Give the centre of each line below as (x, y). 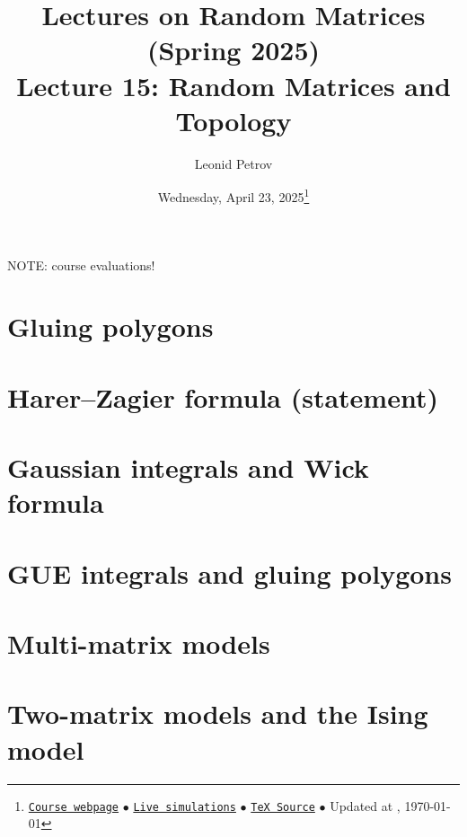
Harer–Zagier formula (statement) (223, 396)
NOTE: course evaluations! (81, 264)
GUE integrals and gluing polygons (229, 573)
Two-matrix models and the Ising (218, 714)
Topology (233, 120)
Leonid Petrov (233, 163)
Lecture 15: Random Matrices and (233, 85)
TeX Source (283, 807)
